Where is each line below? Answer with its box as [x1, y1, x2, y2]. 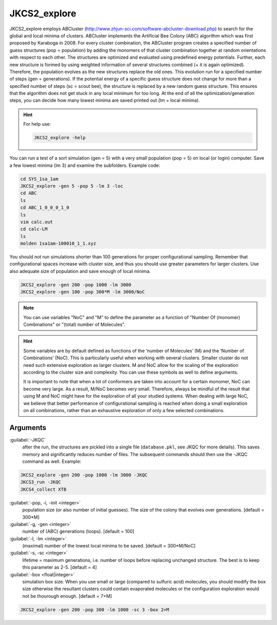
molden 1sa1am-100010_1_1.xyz [20, 241, 96, 246]
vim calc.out [20, 219, 53, 225]
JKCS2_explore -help [34, 135, 86, 141]
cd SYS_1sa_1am [20, 176, 58, 182]
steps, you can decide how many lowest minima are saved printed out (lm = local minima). [9, 97, 200, 104]
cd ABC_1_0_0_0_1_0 [20, 205, 69, 210]
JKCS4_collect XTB [20, 486, 67, 492]
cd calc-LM [20, 226, 48, 232]
